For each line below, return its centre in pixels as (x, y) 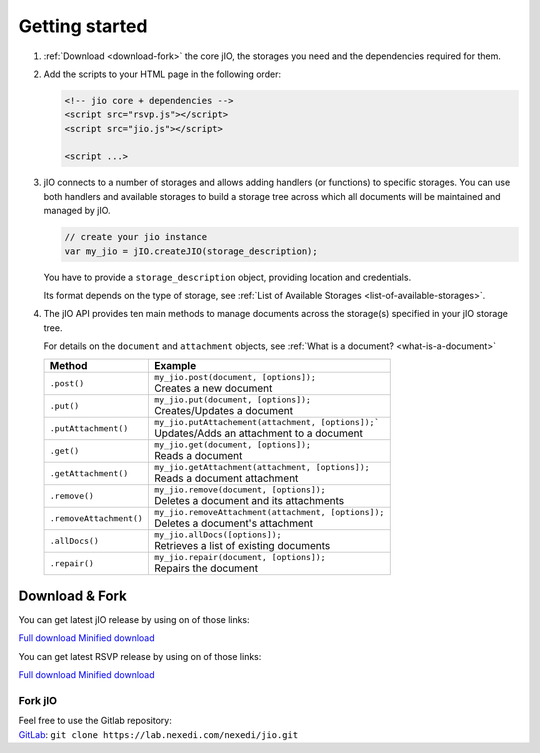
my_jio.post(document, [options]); (235, 376)
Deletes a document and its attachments (249, 500)
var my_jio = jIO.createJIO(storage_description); (191, 251)
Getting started (83, 26)
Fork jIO (38, 701)
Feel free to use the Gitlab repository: (95, 721)
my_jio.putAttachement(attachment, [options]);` (266, 421)
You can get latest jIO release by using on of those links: (134, 620)
